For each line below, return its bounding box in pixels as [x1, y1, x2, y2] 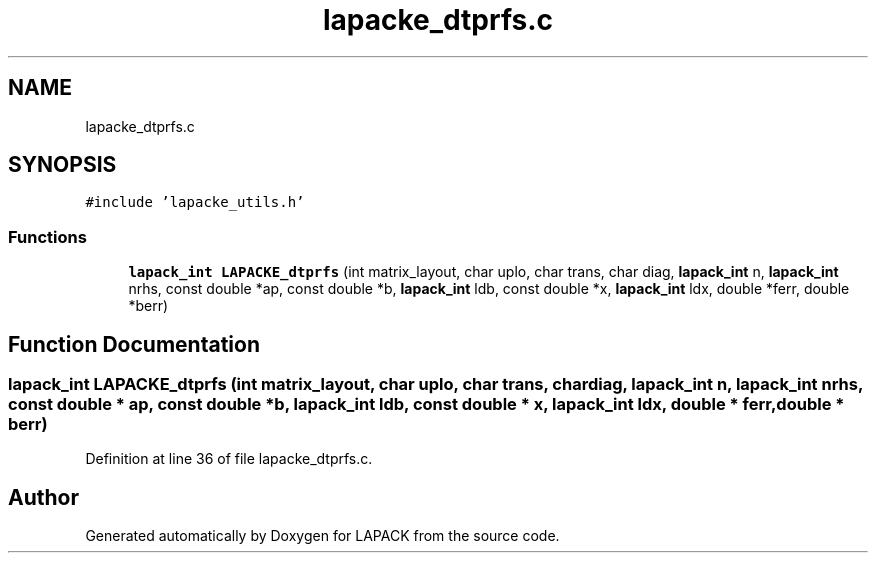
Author [8, 484, 79, 510]
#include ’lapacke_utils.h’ [85, 194, 305, 211]
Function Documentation [8, 331, 260, 357]
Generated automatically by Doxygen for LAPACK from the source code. [85, 527, 560, 545]
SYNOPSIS [8, 152, 117, 178]
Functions [8, 226, 87, 247]
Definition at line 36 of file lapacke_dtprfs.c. [85, 450, 373, 468]
